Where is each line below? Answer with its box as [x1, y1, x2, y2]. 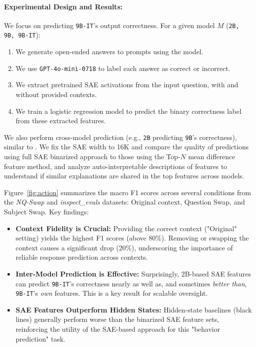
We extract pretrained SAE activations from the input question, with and [15, 79, 239, 90]
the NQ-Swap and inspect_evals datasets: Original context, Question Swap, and [4, 197, 245, 207]
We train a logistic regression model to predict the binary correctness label [15, 105, 242, 116]
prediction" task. [15, 333, 66, 344]
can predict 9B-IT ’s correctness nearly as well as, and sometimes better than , [15, 278, 247, 288]
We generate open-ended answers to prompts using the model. [15, 46, 204, 57]
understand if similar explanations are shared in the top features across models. [4, 171, 244, 181]
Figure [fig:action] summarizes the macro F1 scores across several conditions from [4, 187, 251, 197]
